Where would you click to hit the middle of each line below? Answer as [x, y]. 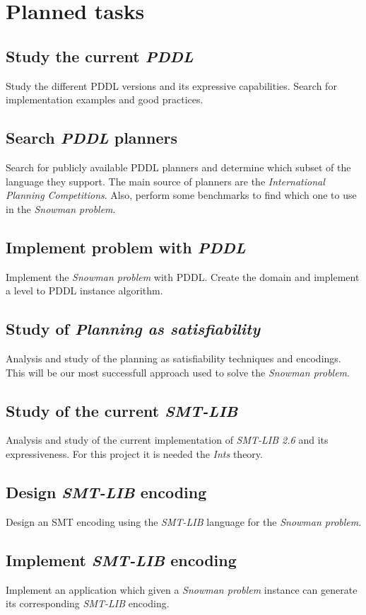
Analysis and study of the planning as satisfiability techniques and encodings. [173, 358]
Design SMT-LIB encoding [106, 492]
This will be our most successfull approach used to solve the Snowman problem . [178, 372]
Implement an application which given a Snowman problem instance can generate [182, 589]
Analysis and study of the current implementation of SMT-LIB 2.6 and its [167, 440]
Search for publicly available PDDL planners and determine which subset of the [178, 167]
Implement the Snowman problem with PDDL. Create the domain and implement [183, 276]
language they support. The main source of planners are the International [165, 181]
